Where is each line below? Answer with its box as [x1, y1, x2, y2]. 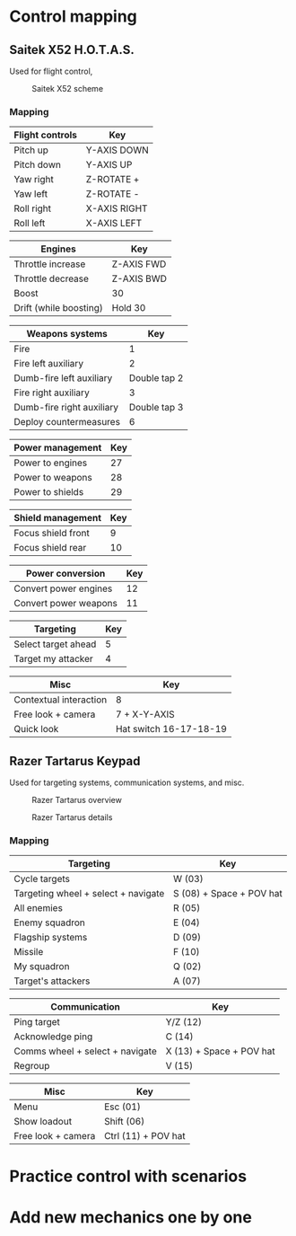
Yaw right [13, 173, 54, 186]
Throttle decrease [13, 272, 90, 285]
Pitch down [13, 159, 61, 172]
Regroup [13, 1060, 50, 1073]
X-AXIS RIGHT [85, 202, 148, 215]
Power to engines [13, 456, 88, 469]
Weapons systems [26, 328, 108, 340]
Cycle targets [13, 873, 70, 886]
